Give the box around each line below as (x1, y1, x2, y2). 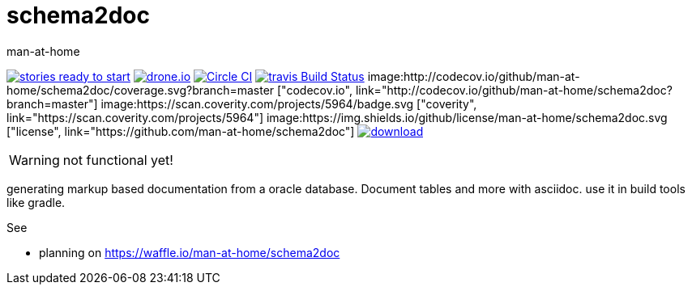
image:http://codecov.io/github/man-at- (367, 69, 580, 83)
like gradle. (6, 195, 66, 209)
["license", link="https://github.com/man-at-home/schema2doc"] (6, 124, 355, 138)
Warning (9, 151, 60, 168)
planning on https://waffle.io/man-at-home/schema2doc (39, 245, 340, 259)
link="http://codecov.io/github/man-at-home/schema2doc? (355, 82, 673, 97)
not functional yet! (62, 151, 173, 168)
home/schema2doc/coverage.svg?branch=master (6, 82, 275, 97)
